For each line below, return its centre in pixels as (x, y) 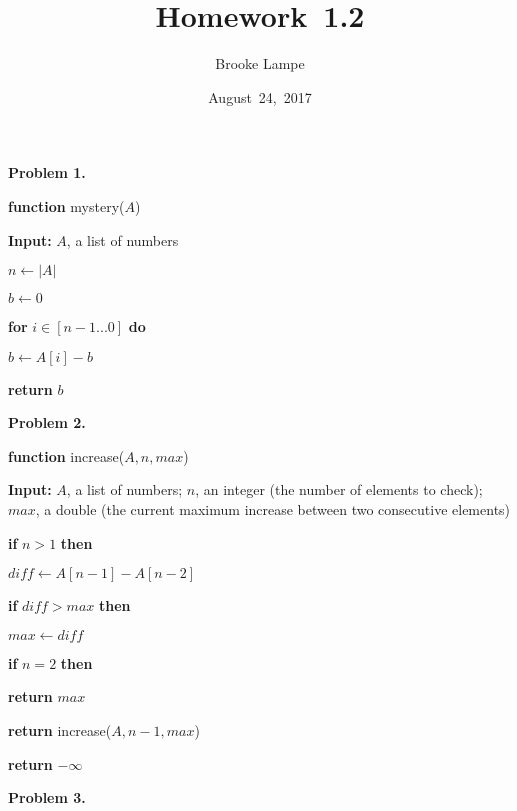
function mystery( (66, 205)
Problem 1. (47, 172)
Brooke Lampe (260, 63)
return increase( (60, 730)
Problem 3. (47, 797)
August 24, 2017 (260, 96)
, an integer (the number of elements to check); (339, 489)
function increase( (66, 455)
